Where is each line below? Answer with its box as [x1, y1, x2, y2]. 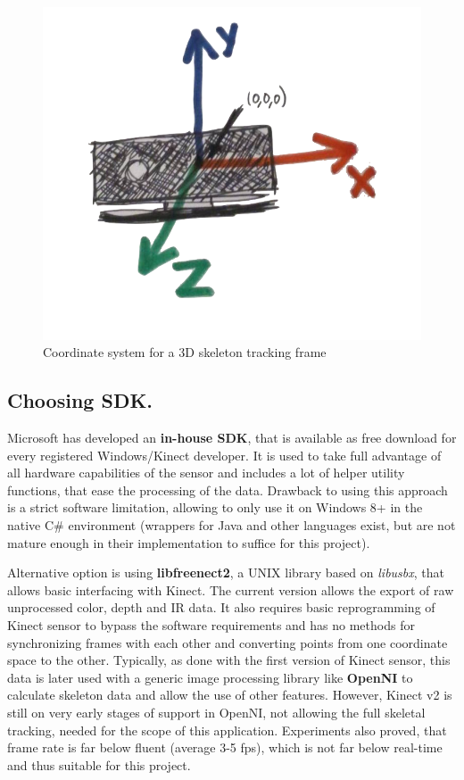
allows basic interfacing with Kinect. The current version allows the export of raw [7, 580, 454, 599]
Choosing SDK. [7, 386, 153, 414]
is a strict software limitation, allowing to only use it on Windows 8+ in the [7, 498, 423, 517]
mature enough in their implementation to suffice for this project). [7, 533, 370, 552]
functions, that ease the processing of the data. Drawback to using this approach [7, 480, 448, 499]
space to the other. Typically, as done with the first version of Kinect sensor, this [7, 651, 451, 669]
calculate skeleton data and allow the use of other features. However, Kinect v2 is [7, 685, 452, 704]
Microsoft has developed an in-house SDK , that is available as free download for [7, 428, 457, 447]
